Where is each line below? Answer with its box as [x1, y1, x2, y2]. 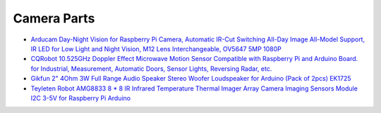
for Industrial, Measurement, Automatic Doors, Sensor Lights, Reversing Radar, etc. [30, 64, 272, 73]
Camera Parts [13, 11, 95, 26]
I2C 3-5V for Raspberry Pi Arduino [30, 93, 131, 102]
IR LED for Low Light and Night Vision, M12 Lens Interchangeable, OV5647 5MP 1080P [30, 44, 282, 53]
